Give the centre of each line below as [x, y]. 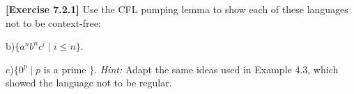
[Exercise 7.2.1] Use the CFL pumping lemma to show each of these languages [177, 9]
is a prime [65, 69]
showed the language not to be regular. [89, 83]
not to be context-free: [53, 22]
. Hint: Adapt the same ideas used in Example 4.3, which [216, 69]
